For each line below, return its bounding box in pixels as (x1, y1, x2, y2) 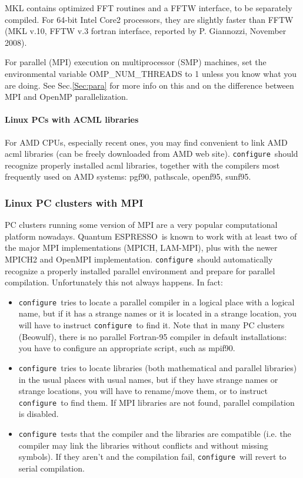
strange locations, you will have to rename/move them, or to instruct (18, 385, 268, 397)
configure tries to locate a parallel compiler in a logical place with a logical (18, 295, 295, 308)
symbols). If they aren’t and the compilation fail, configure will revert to (18, 450, 287, 463)
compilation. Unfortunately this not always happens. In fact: (5, 276, 223, 288)
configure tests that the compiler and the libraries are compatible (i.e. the (18, 427, 291, 440)
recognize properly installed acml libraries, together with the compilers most (5, 159, 280, 171)
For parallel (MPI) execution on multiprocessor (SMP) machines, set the (5, 56, 267, 68)
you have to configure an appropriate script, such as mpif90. (18, 342, 235, 354)
